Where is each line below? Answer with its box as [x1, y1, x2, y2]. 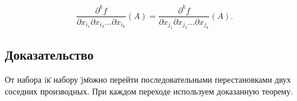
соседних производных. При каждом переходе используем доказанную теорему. [5, 84, 293, 97]
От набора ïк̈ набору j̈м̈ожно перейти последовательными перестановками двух [5, 73, 291, 86]
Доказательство [5, 45, 94, 64]
